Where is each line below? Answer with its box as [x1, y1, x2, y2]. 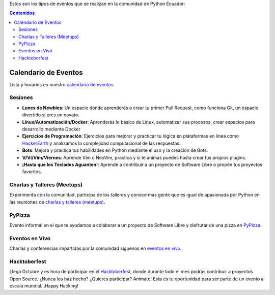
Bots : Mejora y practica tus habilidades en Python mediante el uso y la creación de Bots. [22, 147, 208, 153]
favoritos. [22, 169, 42, 175]
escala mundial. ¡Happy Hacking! [9, 283, 78, 289]
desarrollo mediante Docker [22, 126, 81, 132]
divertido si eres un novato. [22, 112, 79, 118]
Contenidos [9, 10, 35, 16]
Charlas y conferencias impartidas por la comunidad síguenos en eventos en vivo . [9, 245, 182, 251]
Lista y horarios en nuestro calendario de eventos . [9, 81, 115, 87]
